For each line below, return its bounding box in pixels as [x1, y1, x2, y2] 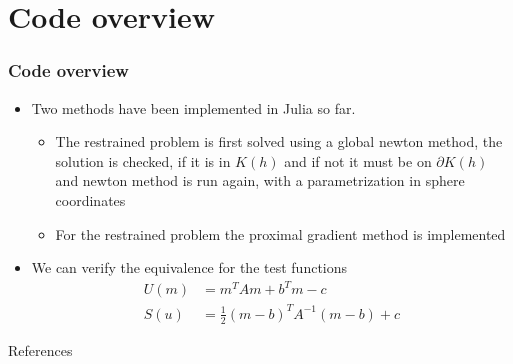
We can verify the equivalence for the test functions [31, 257, 348, 278]
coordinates [55, 189, 126, 210]
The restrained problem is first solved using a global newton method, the [55, 131, 503, 152]
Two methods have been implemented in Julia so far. [31, 97, 356, 118]
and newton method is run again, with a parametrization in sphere [55, 170, 465, 191]
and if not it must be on [284, 150, 432, 171]
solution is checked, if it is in [55, 150, 231, 171]
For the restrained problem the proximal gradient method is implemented [55, 223, 506, 244]
